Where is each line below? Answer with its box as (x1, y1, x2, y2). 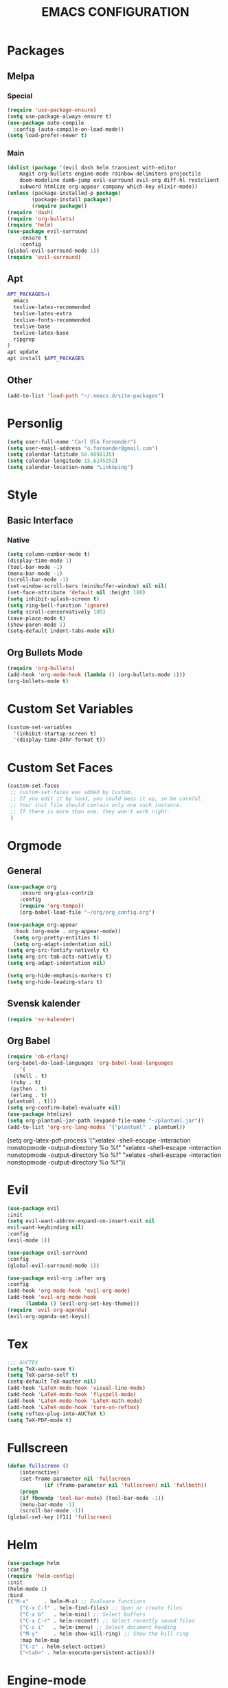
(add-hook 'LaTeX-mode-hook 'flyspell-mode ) (7, 1391, 137, 1398)
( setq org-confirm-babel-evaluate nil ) (7, 1105, 122, 1112)
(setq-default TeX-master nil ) (7, 1378, 97, 1385)
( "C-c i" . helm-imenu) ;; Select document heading (19, 1623, 176, 1631)
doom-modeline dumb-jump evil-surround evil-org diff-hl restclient (19, 177, 220, 184)
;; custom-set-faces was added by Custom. (10, 789, 134, 796)
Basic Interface (7, 514, 73, 526)
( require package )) (32, 202, 88, 209)
